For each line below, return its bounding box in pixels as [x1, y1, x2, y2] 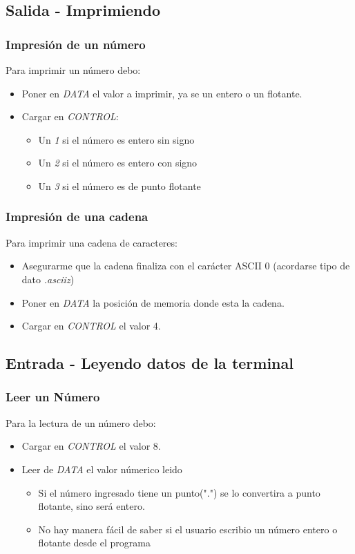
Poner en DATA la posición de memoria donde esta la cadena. [21, 295, 285, 309]
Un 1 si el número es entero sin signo [38, 132, 195, 146]
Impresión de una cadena [6, 208, 148, 225]
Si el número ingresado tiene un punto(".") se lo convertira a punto [38, 485, 320, 499]
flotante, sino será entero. [38, 499, 145, 513]
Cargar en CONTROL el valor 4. [21, 318, 161, 333]
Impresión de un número [6, 35, 146, 52]
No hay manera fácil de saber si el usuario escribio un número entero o [38, 522, 338, 536]
